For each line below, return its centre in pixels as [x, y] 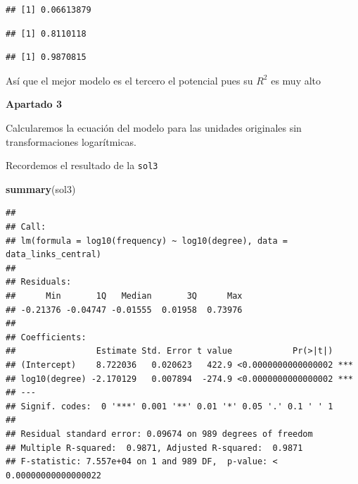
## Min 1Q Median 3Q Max [124, 296]
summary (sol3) [41, 188]
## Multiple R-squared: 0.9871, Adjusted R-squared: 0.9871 [154, 448]
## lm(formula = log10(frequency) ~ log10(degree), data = [147, 241]
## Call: [26, 227]
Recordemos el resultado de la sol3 [82, 165]
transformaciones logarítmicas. [71, 141]
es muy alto [296, 80]
